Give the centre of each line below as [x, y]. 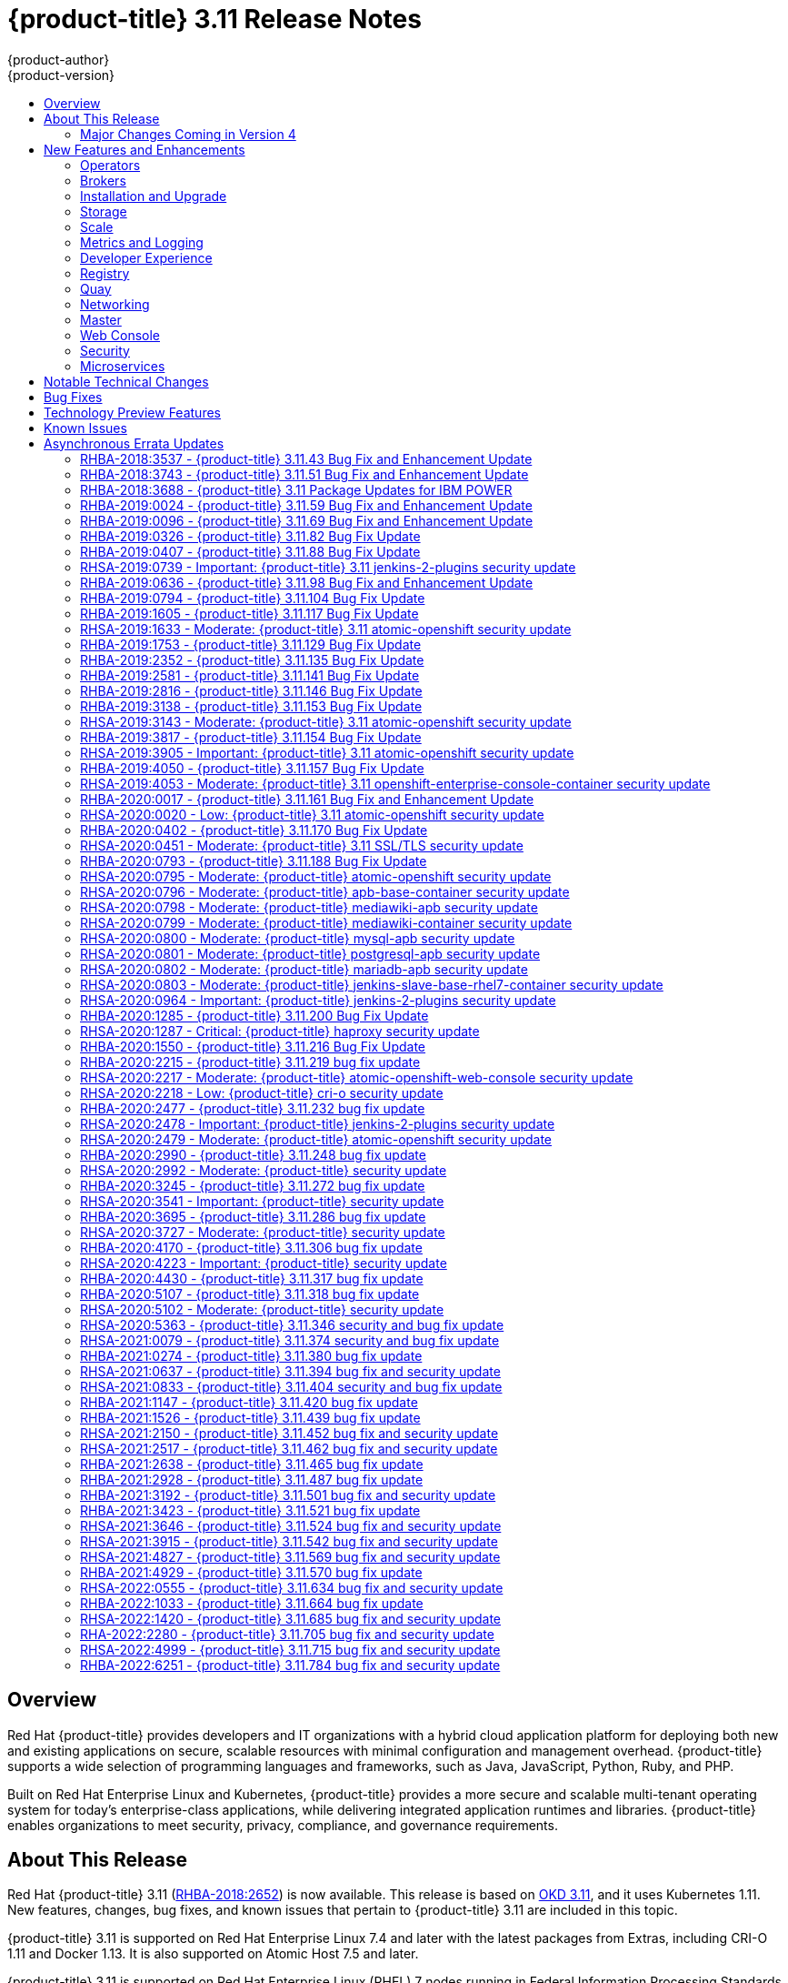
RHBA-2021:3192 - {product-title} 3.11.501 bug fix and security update [288, 1495]
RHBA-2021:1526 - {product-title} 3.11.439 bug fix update [250, 1417]
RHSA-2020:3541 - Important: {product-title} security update [262, 1201]
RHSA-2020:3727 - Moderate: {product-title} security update [263, 1232]
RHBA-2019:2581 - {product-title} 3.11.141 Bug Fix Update [250, 675]
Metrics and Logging [142, 242]
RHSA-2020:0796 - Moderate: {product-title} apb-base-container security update [325, 891]
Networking [115, 304]
